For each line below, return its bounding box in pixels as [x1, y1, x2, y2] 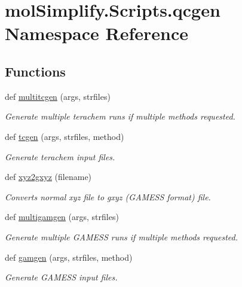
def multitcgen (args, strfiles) [5, 90, 111, 102]
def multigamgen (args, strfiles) [5, 210, 119, 223]
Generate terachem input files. [5, 150, 115, 163]
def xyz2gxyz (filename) [5, 170, 92, 183]
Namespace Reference [5, 21, 188, 45]
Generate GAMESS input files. [5, 271, 118, 283]
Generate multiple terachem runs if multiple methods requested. [5, 110, 235, 123]
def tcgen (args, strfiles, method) [5, 130, 124, 142]
